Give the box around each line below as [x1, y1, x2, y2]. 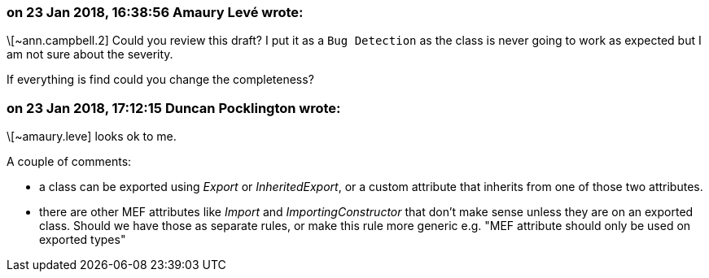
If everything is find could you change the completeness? [7, 72, 314, 87]
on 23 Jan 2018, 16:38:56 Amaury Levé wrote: [7, 4, 304, 20]
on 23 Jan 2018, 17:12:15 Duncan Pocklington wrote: [7, 99, 341, 116]
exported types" [39, 232, 126, 247]
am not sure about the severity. [7, 47, 173, 62]
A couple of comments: [7, 154, 132, 169]
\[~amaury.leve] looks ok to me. [7, 129, 177, 144]
